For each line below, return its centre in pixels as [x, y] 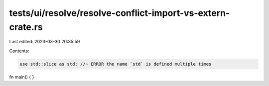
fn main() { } [22, 77]
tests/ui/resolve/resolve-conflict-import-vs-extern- [120, 13]
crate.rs [26, 27]
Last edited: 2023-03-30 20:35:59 [45, 42]
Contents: [19, 51]
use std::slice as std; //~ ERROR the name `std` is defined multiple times [116, 64]
